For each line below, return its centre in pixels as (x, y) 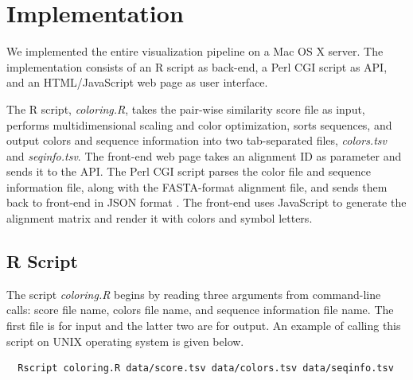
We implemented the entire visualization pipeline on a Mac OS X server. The (195, 51)
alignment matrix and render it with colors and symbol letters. (160, 218)
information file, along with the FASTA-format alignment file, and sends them (197, 186)
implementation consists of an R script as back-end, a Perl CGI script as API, (197, 66)
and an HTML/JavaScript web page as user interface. (137, 82)
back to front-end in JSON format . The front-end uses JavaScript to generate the (206, 202)
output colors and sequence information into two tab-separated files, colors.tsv (197, 140)
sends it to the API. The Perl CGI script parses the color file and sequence (189, 171)
